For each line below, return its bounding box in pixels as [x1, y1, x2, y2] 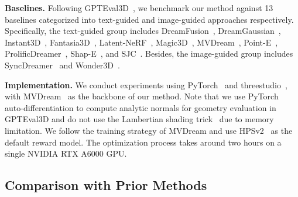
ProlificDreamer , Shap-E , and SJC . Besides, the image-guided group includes [5, 47, 293, 60]
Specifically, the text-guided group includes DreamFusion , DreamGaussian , [5, 25, 281, 37]
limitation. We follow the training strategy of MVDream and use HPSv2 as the [5, 124, 293, 136]
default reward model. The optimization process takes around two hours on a [5, 136, 282, 148]
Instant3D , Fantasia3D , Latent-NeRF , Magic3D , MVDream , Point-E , [5, 36, 278, 48]
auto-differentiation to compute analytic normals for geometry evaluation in [5, 101, 276, 113]
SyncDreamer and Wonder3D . [5, 58, 120, 71]
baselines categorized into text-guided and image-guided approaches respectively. [5, 13, 294, 25]
